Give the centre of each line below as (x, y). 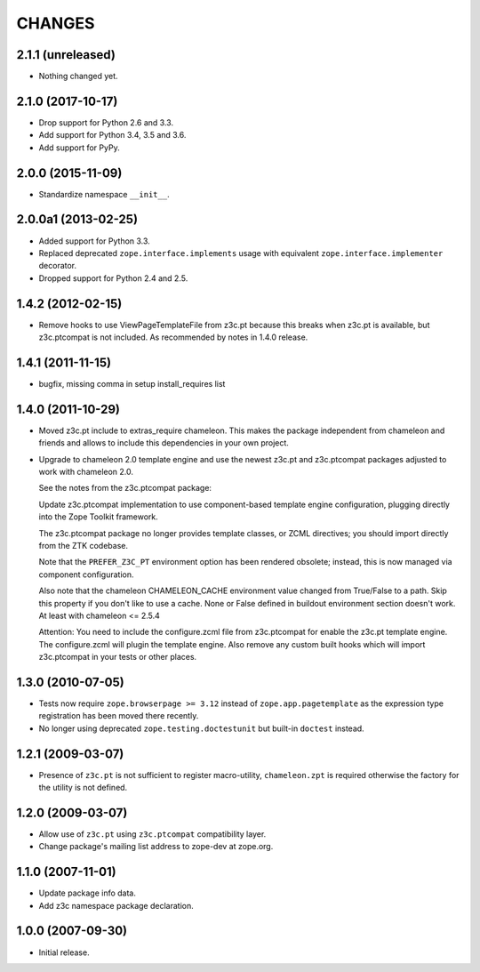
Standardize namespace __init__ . (104, 194)
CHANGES (56, 23)
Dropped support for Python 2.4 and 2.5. (113, 278)
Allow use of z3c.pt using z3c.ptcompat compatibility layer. (152, 834)
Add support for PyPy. (79, 148)
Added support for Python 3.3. (94, 241)
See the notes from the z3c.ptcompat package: (125, 488)
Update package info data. (88, 893)
